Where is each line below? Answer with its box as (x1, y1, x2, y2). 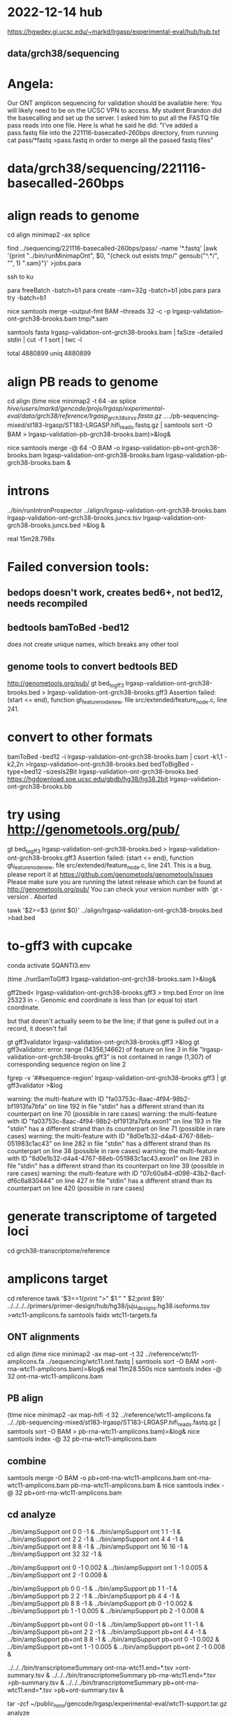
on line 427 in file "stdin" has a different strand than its (55, 1177, 213, 1185)
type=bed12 (7, 767, 42, 776)
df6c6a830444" (7, 1177, 54, 1185)
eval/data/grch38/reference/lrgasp (7, 412, 108, 420)
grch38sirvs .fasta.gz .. (107, 412, 168, 422)
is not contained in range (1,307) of (111, 1053, 212, 1061)
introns (7, 483, 50, 499)
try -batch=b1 (7, 293, 47, 302)
